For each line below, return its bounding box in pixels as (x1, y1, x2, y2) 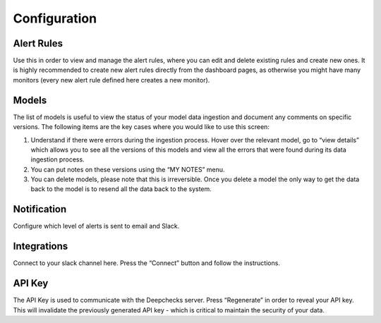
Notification (13, 203, 67, 215)
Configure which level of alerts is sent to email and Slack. (13, 222, 180, 231)
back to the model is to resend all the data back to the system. (30, 185, 212, 193)
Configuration (13, 11, 97, 26)
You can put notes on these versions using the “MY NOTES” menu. (30, 165, 225, 173)
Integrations (13, 240, 68, 252)
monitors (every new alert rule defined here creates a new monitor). (13, 75, 210, 84)
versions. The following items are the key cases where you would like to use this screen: (13, 123, 270, 131)
